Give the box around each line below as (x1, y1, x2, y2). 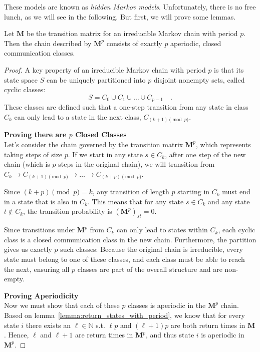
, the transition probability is (23, 206, 112, 216)
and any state (208, 196, 250, 206)
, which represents (195, 139, 251, 149)
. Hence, (4, 329, 29, 340)
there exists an (26, 319, 71, 330)
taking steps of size (4, 149, 63, 159)
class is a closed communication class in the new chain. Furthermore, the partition (4, 234, 256, 244)
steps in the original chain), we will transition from (58, 159, 215, 169)
